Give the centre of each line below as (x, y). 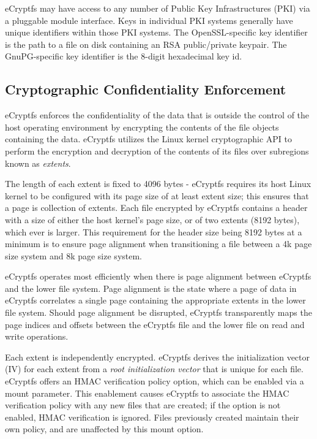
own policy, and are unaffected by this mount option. (104, 429)
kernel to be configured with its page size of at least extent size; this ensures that (157, 195)
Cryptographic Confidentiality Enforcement (146, 89)
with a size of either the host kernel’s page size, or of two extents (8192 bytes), (152, 219)
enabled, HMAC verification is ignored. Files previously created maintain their (152, 417)
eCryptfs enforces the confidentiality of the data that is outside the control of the (157, 115)
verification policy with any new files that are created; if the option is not (143, 405)
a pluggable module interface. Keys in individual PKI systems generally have (149, 20)
